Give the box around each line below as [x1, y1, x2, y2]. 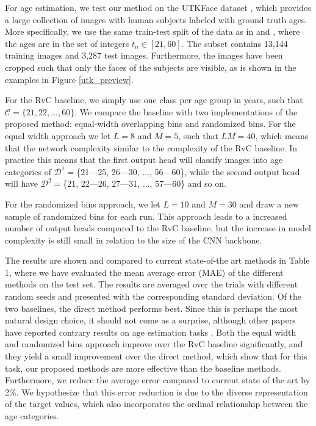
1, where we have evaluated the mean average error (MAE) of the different [5, 265, 284, 278]
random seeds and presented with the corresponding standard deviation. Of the [5, 290, 301, 303]
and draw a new [239, 197, 300, 210]
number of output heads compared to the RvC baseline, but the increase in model [5, 222, 311, 234]
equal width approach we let [5, 129, 111, 142]
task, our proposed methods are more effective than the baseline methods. [5, 361, 281, 374]
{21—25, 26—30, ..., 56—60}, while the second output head [76, 165, 300, 178]
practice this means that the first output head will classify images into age [5, 153, 283, 166]
